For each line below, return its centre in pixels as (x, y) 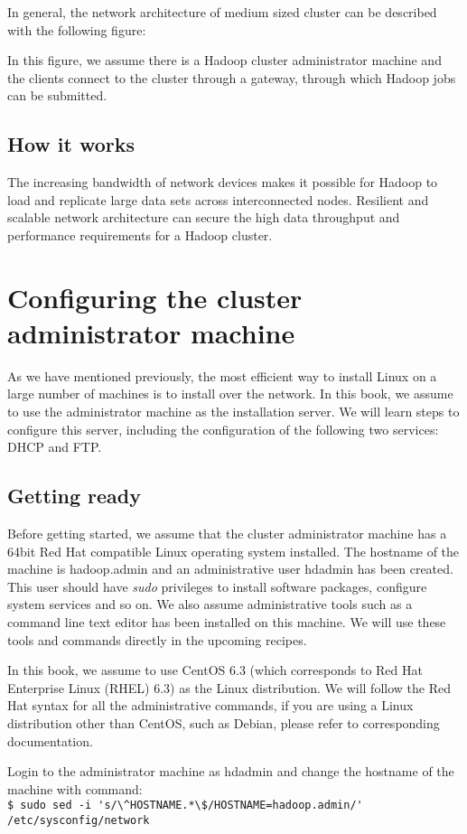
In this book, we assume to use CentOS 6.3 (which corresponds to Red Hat (215, 670)
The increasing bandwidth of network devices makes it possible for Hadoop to (223, 182)
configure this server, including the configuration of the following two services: (223, 429)
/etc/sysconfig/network (79, 820)
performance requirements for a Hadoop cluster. (140, 234)
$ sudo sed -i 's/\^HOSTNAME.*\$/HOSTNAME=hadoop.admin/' (185, 806)
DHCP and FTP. (55, 447)
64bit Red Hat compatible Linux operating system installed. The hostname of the (233, 551)
